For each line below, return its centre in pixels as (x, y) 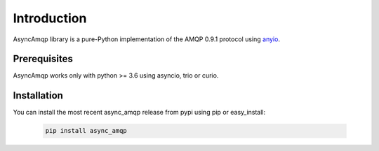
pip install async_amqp (86, 131)
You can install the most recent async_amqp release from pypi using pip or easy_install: (139, 113)
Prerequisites (43, 59)
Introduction (50, 18)
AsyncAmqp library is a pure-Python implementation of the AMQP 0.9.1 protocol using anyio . (147, 39)
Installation (38, 95)
